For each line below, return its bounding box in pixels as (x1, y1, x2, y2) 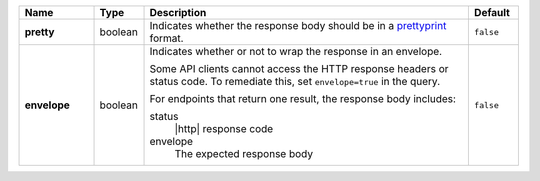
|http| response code (174, 122, 274, 135)
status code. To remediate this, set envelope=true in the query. (149, 75, 440, 88)
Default (473, 6, 510, 19)
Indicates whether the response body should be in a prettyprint (149, 19, 447, 32)
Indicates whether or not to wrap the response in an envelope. (149, 45, 443, 58)
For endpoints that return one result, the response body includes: (149, 92, 457, 105)
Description (149, 6, 207, 19)
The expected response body (174, 147, 314, 160)
